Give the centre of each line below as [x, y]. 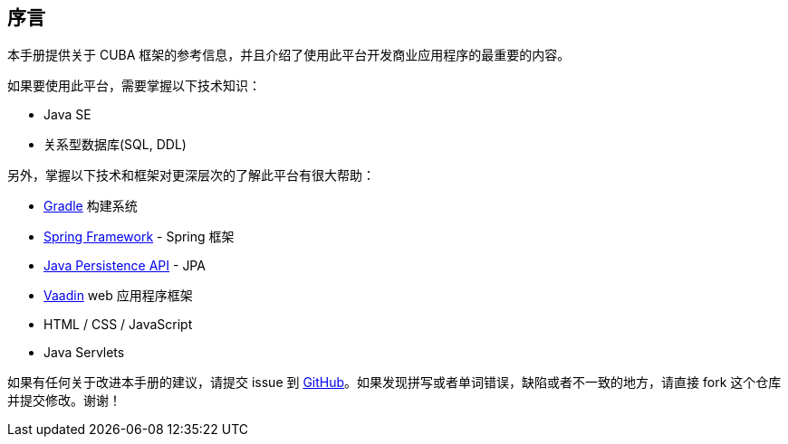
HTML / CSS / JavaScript [118, 325]
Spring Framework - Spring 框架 [139, 237]
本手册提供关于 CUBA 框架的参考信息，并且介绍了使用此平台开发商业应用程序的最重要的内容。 [289, 55]
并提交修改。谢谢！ [64, 401]
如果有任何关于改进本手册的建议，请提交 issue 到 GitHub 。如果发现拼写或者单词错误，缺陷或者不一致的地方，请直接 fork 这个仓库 [394, 383]
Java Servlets [84, 353]
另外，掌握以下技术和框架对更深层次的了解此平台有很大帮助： [191, 175]
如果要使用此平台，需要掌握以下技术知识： [134, 86]
